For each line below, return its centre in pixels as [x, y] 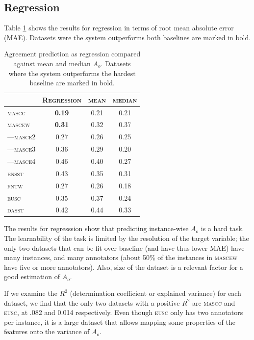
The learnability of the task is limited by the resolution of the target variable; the [127, 238]
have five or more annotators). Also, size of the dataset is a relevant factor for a [124, 267]
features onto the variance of [47, 331]
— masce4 [22, 161]
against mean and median [52, 63]
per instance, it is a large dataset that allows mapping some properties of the [120, 322]
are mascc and [214, 302]
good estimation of [32, 276]
